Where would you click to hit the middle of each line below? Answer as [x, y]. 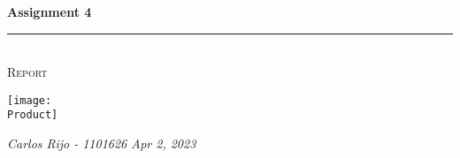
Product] [33, 115]
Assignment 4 [50, 11]
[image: [30, 100]
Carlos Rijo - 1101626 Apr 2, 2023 [102, 143]
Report [27, 72]
